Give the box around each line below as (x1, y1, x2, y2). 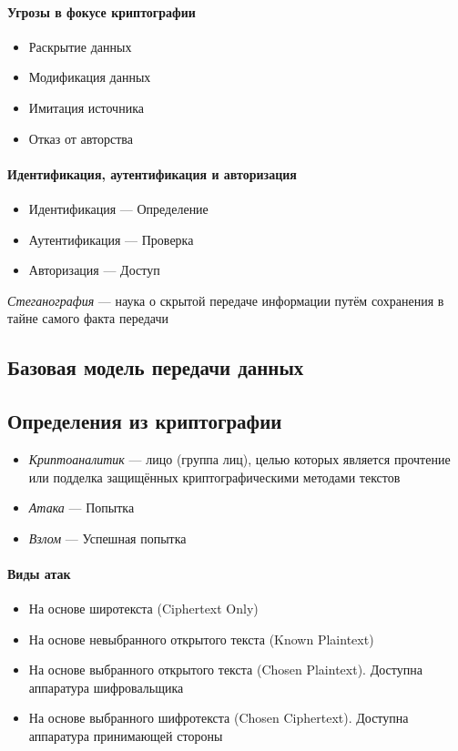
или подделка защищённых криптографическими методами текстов (28, 467, 401, 486)
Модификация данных (28, 67, 151, 86)
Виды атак (7, 563, 71, 583)
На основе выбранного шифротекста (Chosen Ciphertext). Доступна (28, 708, 409, 727)
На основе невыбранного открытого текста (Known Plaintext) (28, 629, 374, 648)
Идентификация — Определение (28, 198, 209, 218)
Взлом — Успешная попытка (28, 528, 187, 547)
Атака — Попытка (28, 498, 135, 517)
